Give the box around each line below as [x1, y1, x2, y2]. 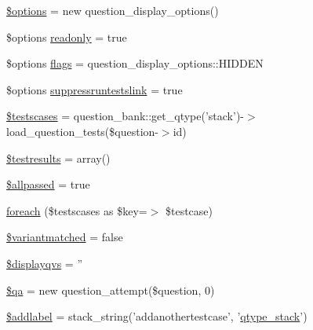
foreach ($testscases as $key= [6, 202, 147, 218]
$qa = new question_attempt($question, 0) [6, 281, 215, 298]
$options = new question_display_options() [6, 2, 219, 18]
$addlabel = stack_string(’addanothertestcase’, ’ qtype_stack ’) [6, 308, 308, 324]
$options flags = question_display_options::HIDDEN [6, 55, 264, 71]
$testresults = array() [6, 149, 111, 166]
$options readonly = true [6, 28, 127, 45]
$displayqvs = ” [6, 255, 82, 271]
